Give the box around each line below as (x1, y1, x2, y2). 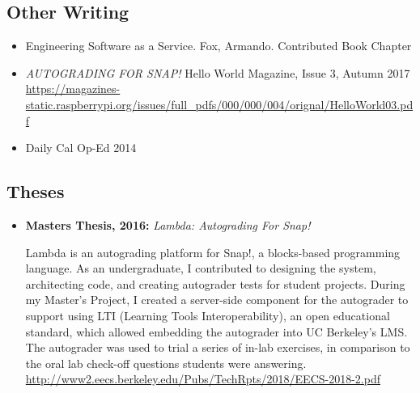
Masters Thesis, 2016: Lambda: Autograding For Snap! (25, 216, 311, 233)
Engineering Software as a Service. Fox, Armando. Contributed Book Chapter (25, 37, 412, 54)
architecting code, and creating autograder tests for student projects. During (25, 275, 405, 292)
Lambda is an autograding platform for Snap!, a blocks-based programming (25, 243, 401, 260)
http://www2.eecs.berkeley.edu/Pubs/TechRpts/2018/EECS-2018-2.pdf (25, 370, 380, 387)
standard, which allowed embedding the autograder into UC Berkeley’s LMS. (25, 323, 408, 340)
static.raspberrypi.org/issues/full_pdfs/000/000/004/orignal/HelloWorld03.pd (25, 95, 414, 112)
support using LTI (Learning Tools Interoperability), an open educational (25, 306, 390, 323)
